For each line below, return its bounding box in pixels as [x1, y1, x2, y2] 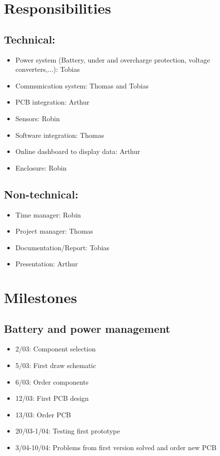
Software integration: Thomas [15, 130, 104, 140]
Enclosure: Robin [15, 162, 67, 173]
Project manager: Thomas [15, 226, 93, 236]
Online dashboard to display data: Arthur [15, 146, 140, 156]
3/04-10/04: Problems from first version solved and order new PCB [15, 442, 217, 453]
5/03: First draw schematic [15, 360, 96, 370]
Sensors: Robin [15, 113, 60, 123]
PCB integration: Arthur [15, 97, 90, 107]
